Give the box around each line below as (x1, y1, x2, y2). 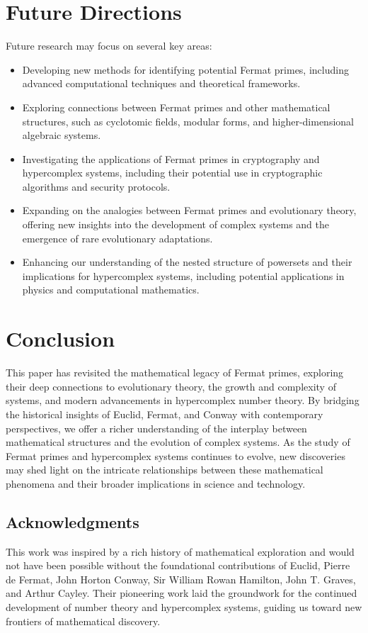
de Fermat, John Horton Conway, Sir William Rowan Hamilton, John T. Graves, (6, 571, 356, 586)
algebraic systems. (22, 128, 101, 142)
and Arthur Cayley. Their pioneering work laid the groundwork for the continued (6, 586, 357, 600)
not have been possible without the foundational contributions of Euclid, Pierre (6, 558, 350, 573)
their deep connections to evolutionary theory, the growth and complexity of (6, 379, 336, 393)
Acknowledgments (6, 510, 139, 532)
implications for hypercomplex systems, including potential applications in (22, 268, 345, 283)
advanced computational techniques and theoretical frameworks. (22, 76, 301, 91)
